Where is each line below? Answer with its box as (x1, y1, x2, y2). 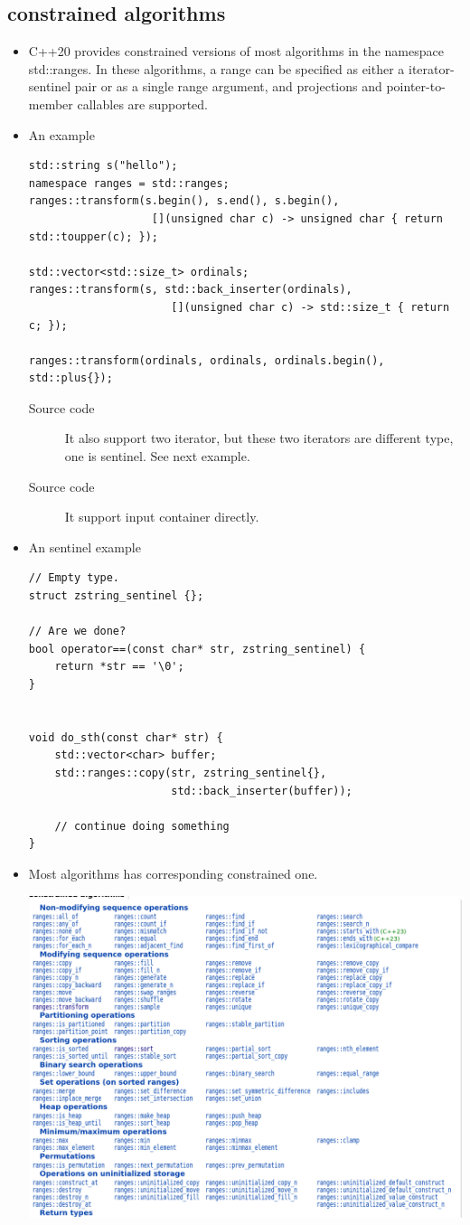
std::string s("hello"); (28, 159, 178, 173)
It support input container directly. (64, 507, 259, 526)
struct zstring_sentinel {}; (28, 589, 204, 603)
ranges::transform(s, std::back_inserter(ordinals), (28, 283, 352, 297)
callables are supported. (77, 94, 209, 113)
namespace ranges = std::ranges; (28, 176, 230, 190)
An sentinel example (28, 537, 141, 556)
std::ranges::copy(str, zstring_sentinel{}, (54, 766, 327, 779)
